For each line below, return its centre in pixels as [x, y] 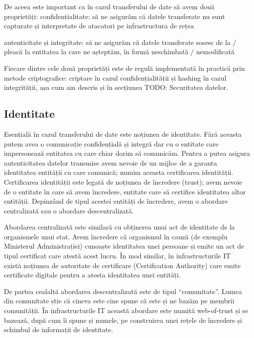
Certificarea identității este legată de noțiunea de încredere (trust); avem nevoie [123, 181]
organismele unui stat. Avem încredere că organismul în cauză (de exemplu [116, 236]
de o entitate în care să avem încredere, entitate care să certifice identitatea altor [125, 191]
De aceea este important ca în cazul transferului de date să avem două [109, 6]
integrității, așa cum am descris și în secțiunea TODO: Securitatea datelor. [116, 87]
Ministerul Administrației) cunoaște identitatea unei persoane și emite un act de [124, 246]
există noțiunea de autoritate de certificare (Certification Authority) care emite [122, 265]
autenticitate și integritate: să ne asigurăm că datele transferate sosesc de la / [120, 42]
